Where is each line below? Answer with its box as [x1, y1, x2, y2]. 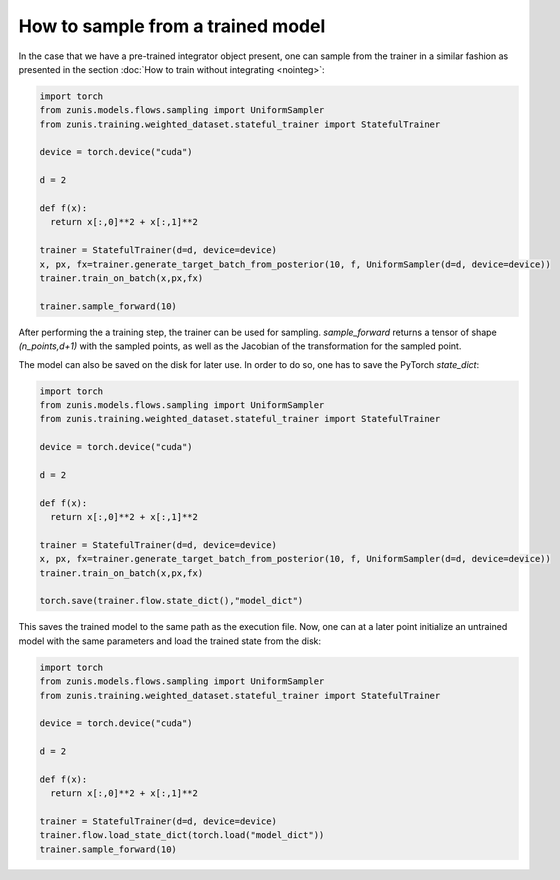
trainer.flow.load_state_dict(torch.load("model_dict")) [39, 830, 325, 841]
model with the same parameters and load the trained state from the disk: [18, 635, 322, 647]
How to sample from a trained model [18, 15, 326, 37]
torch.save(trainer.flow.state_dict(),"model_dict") [39, 595, 304, 607]
